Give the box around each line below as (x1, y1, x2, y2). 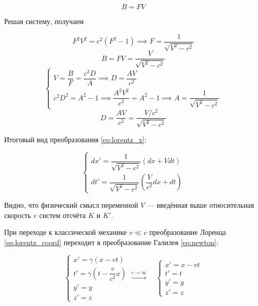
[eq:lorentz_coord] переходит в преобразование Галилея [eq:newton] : (4, 237, 219, 248)
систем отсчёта (39, 209, 86, 220)
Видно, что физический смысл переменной (4, 200, 138, 210)
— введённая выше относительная (147, 200, 254, 210)
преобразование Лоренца (149, 227, 226, 237)
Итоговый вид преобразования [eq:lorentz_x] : (4, 134, 147, 144)
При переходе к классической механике (4, 227, 127, 237)
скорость (4, 209, 31, 220)
